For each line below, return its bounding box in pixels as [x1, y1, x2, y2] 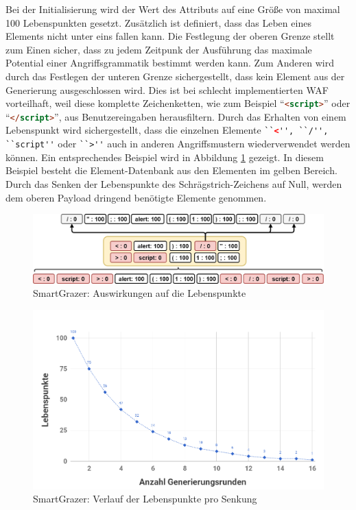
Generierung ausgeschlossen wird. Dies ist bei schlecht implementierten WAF [5, 82, 329, 97]
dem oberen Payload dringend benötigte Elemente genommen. [5, 190, 267, 204]
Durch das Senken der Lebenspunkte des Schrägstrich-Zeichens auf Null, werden [5, 176, 342, 191]
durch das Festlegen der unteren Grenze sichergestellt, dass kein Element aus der [5, 69, 345, 83]
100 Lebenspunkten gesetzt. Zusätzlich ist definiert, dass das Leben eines [5, 15, 311, 29]
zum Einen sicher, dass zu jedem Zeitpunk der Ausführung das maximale [5, 42, 312, 56]
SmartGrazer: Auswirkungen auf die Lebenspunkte [33, 286, 246, 300]
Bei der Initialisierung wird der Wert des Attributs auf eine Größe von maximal [5, 2, 340, 16]
